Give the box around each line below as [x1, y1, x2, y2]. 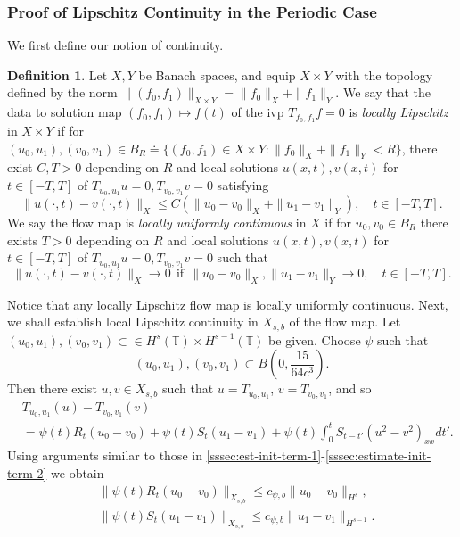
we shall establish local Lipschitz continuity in [7, 312, 259, 331]
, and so [328, 379, 372, 398]
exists [7, 230, 37, 249]
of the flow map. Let [289, 312, 401, 331]
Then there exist [7, 379, 97, 398]
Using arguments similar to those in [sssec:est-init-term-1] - [7, 446, 325, 465]
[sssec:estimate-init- [324, 446, 431, 465]
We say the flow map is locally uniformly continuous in [7, 212, 307, 231]
